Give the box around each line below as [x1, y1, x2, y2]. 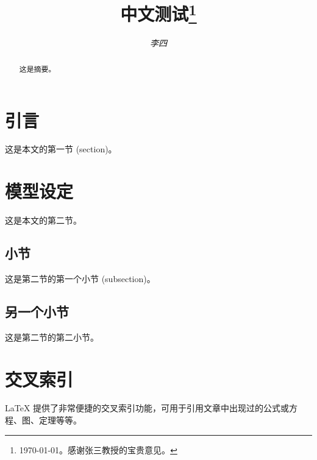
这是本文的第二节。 [5, 214, 82, 227]
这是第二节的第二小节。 [5, 330, 99, 343]
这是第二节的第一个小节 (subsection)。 [5, 272, 155, 285]
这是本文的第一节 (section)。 [5, 143, 117, 155]
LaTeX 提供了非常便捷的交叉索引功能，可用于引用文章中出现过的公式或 [5, 402, 290, 414]
